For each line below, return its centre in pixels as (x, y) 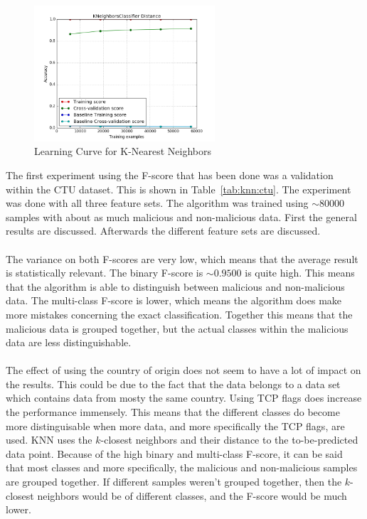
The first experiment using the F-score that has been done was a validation (170, 175)
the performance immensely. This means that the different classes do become (173, 412)
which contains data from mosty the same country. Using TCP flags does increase (184, 398)
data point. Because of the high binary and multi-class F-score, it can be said (174, 453)
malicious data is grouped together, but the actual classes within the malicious (177, 328)
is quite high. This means (300, 273)
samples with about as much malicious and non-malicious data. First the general (181, 216)
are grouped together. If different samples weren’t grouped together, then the (174, 482)
